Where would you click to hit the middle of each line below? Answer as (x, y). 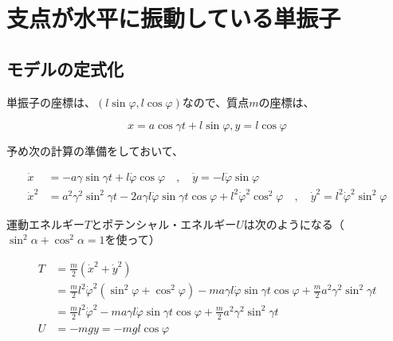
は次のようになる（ (294, 223)
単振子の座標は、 (51, 102)
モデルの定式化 (65, 68)
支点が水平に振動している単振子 (174, 18)
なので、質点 (216, 102)
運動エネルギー (45, 223)
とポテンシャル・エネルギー (164, 223)
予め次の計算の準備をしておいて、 (95, 151)
